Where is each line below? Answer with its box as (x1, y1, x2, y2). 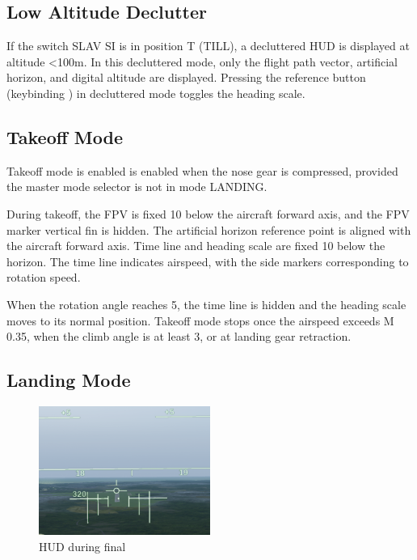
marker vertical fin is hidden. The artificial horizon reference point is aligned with (6, 221, 411, 238)
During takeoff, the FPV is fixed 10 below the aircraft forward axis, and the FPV (6, 205, 410, 222)
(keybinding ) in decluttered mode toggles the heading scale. (6, 84, 305, 101)
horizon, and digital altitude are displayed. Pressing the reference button (6, 69, 366, 86)
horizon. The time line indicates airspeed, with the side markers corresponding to (6, 252, 409, 269)
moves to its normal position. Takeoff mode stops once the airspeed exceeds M (6, 312, 394, 329)
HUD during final (39, 537, 126, 554)
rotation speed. (6, 269, 81, 286)
